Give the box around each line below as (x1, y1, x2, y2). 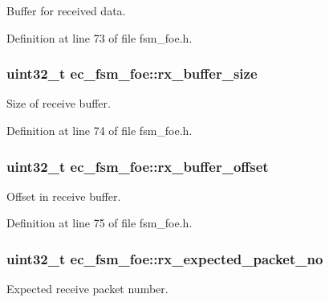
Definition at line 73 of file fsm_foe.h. (6, 29, 193, 46)
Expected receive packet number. (6, 280, 169, 297)
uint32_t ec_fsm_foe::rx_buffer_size (6, 63, 258, 84)
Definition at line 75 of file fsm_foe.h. (6, 214, 193, 231)
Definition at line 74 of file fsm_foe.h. (6, 122, 193, 138)
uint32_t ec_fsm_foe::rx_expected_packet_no (6, 248, 323, 268)
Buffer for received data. (6, 2, 126, 18)
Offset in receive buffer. (6, 187, 121, 204)
